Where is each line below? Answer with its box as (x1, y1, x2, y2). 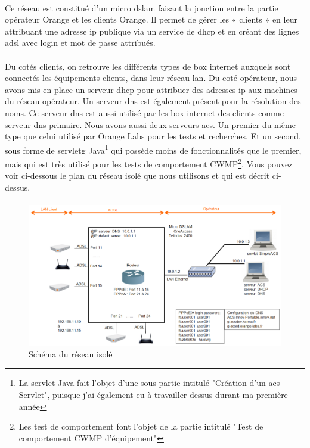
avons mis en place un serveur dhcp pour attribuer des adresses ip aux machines (5, 83, 297, 95)
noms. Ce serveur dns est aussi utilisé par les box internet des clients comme (5, 106, 284, 119)
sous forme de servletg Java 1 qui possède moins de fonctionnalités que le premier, (5, 142, 302, 156)
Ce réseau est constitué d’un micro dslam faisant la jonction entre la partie (5, 1, 278, 14)
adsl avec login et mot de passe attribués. (5, 36, 156, 49)
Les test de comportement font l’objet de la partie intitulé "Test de (18, 420, 263, 433)
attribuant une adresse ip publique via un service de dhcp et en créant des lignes (5, 24, 299, 37)
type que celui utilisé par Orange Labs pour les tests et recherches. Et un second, (5, 130, 301, 142)
